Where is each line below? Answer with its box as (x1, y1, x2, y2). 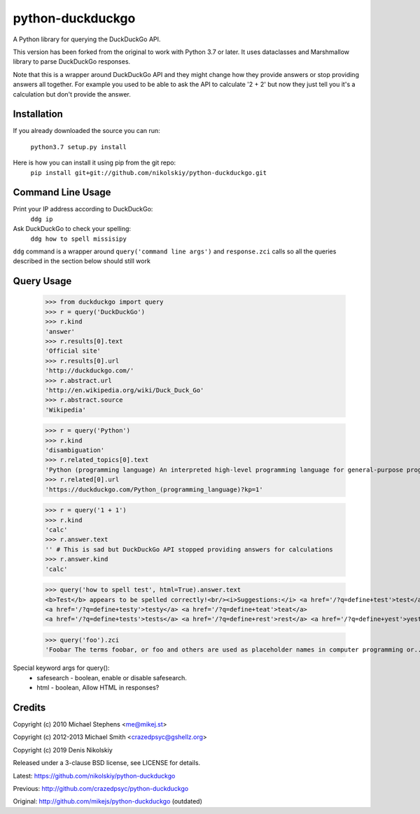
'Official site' (45, 347, 101, 355)
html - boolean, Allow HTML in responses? (36, 683, 160, 692)
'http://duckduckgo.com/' (45, 367, 134, 374)
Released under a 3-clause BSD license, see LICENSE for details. (13, 759, 201, 767)
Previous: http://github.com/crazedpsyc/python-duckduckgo (13, 784, 189, 792)
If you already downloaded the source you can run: (13, 127, 160, 135)
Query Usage (13, 275, 72, 287)
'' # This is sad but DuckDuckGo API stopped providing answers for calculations (45, 545, 334, 553)
